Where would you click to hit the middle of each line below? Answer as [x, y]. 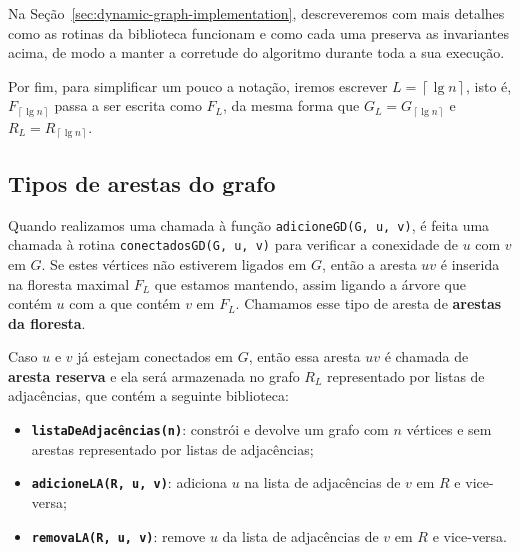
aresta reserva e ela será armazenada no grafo [154, 375]
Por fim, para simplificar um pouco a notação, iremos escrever [198, 85]
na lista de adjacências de [322, 482]
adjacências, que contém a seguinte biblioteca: [148, 395]
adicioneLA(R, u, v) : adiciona [129, 482]
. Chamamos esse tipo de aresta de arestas [368, 303]
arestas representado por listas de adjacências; [172, 448]
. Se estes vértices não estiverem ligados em [174, 263]
